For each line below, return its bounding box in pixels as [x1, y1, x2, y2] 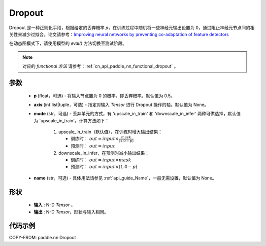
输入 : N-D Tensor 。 [33, 202, 76, 208]
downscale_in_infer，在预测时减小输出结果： [58, 150, 150, 156]
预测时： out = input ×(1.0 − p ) [70, 164, 137, 170]
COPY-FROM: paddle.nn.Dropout [9, 235, 76, 241]
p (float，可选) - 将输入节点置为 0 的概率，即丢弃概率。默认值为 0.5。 [33, 93, 175, 99]
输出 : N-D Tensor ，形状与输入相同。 [33, 209, 109, 214]
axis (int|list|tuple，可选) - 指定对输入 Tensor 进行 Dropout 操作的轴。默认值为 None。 [33, 102, 209, 107]
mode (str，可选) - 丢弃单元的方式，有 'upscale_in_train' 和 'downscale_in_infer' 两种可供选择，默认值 [33, 111, 241, 117]
